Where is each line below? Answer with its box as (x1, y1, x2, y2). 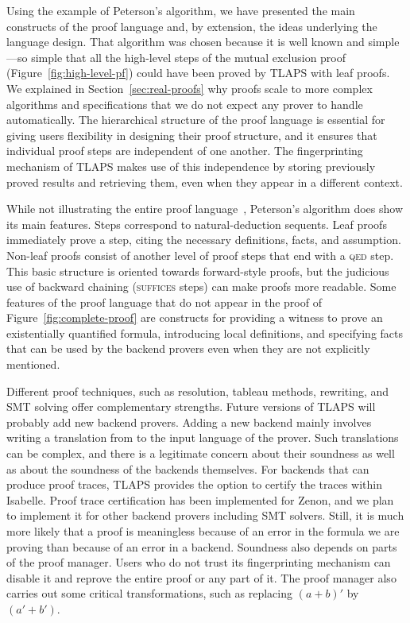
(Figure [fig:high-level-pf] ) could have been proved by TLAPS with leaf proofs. (6, 64, 390, 81)
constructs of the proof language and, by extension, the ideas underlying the (6, 17, 377, 34)
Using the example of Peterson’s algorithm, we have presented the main (6, 2, 355, 18)
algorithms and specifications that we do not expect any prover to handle (6, 95, 363, 112)
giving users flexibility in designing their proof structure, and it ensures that (6, 126, 377, 143)
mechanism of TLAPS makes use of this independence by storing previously (6, 157, 376, 174)
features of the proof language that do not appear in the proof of (6, 293, 322, 310)
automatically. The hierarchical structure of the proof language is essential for (6, 111, 385, 128)
